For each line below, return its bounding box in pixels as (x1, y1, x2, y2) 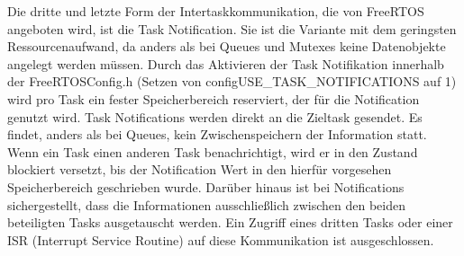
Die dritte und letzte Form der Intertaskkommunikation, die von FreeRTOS (7, 2, 424, 20)
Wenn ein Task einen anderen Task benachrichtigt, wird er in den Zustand (7, 142, 418, 161)
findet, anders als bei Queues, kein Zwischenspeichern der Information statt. (7, 125, 427, 144)
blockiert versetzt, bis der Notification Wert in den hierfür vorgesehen (7, 160, 392, 179)
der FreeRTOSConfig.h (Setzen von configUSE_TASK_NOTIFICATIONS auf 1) (7, 72, 457, 91)
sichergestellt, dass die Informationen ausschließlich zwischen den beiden (7, 195, 405, 214)
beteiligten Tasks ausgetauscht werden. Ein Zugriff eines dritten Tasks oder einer (7, 213, 453, 232)
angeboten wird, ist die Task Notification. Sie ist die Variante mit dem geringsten (7, 19, 457, 38)
